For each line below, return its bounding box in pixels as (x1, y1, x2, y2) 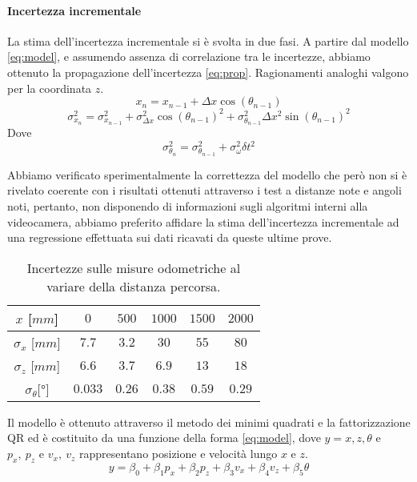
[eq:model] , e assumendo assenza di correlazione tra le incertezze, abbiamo (7, 48, 371, 65)
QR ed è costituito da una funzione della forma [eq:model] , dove (7, 429, 321, 446)
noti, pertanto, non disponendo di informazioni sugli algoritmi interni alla (7, 198, 368, 215)
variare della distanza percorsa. (46, 276, 221, 295)
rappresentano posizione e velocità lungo (79, 445, 278, 462)
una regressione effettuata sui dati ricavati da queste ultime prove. (7, 229, 332, 246)
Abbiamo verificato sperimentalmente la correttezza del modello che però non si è (7, 166, 407, 183)
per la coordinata (7, 79, 92, 96)
